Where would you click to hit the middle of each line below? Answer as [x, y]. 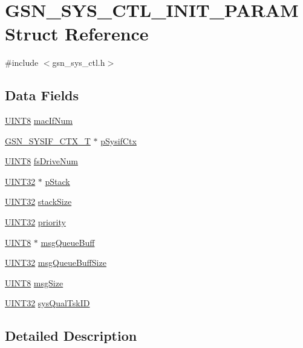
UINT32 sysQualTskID [47, 303]
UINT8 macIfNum [39, 121]
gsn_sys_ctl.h [79, 63]
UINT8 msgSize [34, 282]
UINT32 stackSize [38, 201]
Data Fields [42, 95]
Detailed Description [71, 336]
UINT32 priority [35, 222]
